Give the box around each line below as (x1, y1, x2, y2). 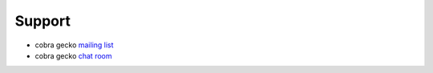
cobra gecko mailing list (34, 40, 114, 50)
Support (14, 12, 71, 30)
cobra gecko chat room (34, 51, 112, 60)
